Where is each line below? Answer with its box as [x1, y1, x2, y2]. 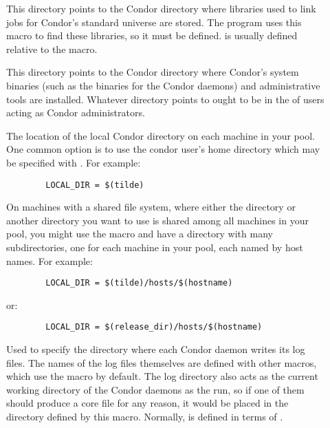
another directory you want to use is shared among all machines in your [6, 213, 309, 227]
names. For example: [6, 253, 93, 268]
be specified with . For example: [6, 155, 141, 169]
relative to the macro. [6, 41, 98, 56]
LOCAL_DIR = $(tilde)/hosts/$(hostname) [45, 278, 233, 288]
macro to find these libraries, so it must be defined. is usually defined [6, 28, 298, 43]
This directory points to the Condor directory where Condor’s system [6, 65, 299, 79]
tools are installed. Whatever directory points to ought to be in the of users [6, 92, 324, 106]
